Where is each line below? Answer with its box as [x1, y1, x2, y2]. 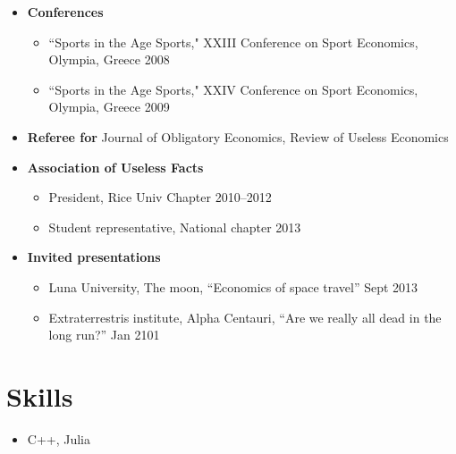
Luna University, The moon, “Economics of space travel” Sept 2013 [48, 277, 418, 296]
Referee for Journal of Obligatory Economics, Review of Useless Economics [27, 127, 449, 146]
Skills [6, 377, 73, 414]
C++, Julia [27, 429, 91, 448]
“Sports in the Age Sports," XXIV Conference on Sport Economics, [48, 80, 418, 98]
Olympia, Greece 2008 [48, 50, 170, 69]
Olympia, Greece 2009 [48, 97, 170, 116]
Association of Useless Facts [27, 157, 204, 176]
